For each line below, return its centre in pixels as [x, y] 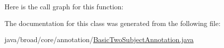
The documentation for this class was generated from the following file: [112, 23]
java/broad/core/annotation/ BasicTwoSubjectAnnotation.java [99, 39]
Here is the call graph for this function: [64, 6]
